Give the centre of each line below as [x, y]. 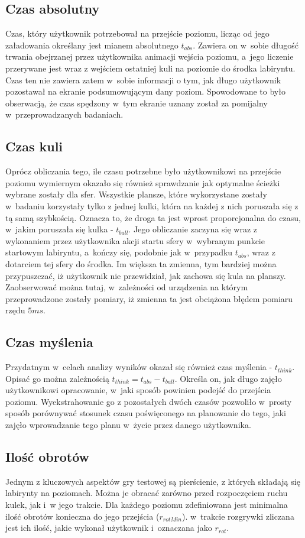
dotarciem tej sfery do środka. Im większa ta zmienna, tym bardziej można [141, 263]
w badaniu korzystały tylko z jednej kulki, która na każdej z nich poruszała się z [152, 205]
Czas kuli [34, 146]
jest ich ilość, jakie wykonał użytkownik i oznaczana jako [109, 528]
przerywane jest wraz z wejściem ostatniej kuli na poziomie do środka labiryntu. [150, 68]
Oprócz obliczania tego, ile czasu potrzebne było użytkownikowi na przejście [143, 171]
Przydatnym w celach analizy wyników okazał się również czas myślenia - [139, 367]
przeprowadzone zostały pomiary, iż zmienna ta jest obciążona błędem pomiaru [149, 298]
